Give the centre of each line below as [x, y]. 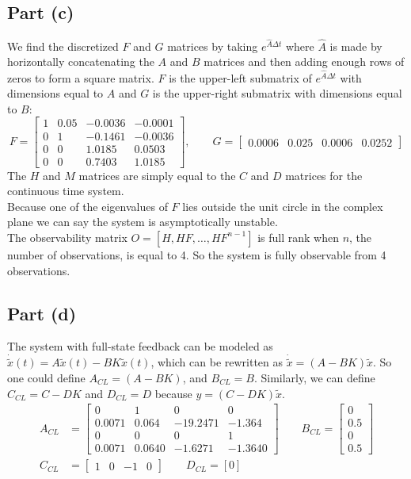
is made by [356, 46]
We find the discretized [63, 46]
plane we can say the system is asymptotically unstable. [143, 222]
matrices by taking [213, 46]
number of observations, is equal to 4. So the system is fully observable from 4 [197, 254]
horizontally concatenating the [81, 61]
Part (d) [42, 313]
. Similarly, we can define [314, 377]
